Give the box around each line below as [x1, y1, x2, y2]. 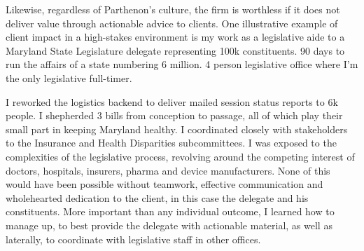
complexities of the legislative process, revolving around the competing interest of [6, 149, 355, 163]
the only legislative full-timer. [6, 70, 132, 85]
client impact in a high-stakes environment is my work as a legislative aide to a [6, 29, 345, 44]
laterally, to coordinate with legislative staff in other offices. [6, 231, 261, 246]
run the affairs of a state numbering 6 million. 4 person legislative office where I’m [6, 57, 358, 72]
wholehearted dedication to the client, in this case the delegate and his [6, 190, 309, 205]
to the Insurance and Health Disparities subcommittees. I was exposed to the [6, 135, 337, 150]
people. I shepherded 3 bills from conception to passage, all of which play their [6, 108, 343, 123]
